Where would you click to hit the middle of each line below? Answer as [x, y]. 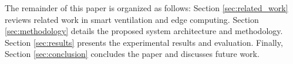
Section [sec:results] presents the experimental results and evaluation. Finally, [144, 42]
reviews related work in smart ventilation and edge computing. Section [132, 19]
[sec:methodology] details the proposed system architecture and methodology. [144, 31]
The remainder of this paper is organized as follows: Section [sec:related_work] [146, 8]
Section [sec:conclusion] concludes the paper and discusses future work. [132, 54]
